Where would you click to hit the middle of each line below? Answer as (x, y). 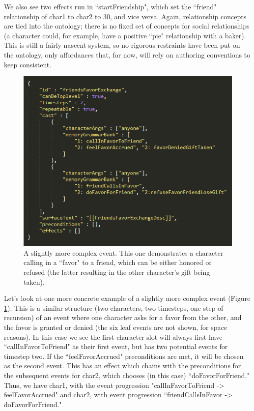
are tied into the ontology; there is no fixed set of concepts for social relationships (127, 26)
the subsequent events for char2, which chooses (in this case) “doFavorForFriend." (127, 375)
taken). (34, 281)
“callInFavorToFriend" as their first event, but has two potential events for (116, 346)
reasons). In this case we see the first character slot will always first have (113, 337)
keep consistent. (28, 64)
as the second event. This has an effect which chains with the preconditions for (123, 366)
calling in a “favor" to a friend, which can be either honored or (118, 262)
